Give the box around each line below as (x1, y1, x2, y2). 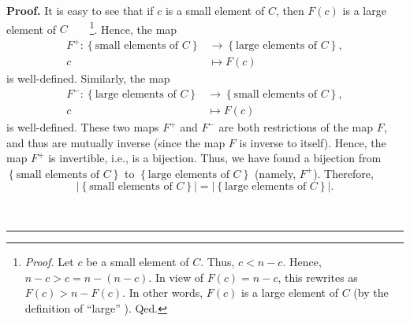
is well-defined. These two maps (6, 119, 159, 135)
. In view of (148, 268, 203, 285)
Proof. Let (24, 254, 74, 270)
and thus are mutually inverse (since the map (6, 134, 225, 150)
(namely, (254, 165, 296, 181)
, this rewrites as (278, 268, 358, 285)
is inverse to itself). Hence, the (239, 134, 386, 150)
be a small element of (86, 254, 189, 270)
